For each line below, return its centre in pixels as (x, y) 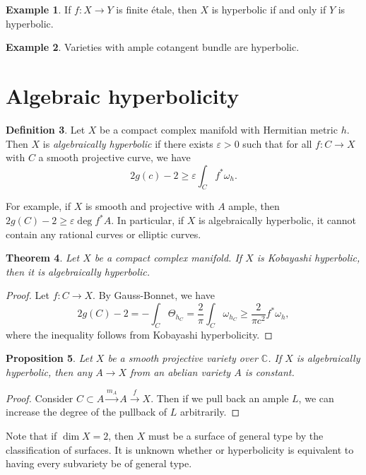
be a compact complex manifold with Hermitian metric (219, 129)
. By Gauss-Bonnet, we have (154, 295)
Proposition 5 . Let (49, 358)
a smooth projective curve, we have (114, 157)
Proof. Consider (40, 398)
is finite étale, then (157, 9)
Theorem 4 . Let (43, 258)
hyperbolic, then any (49, 372)
